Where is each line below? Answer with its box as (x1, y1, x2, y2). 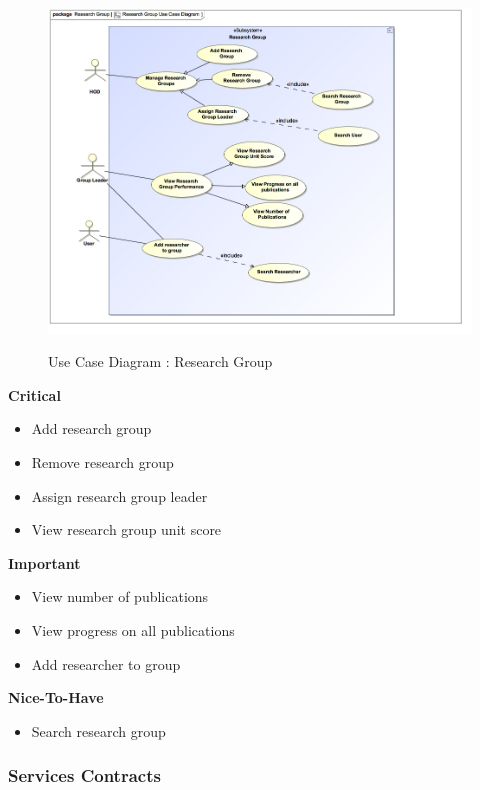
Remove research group (31, 452, 174, 473)
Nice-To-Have (8, 687, 104, 708)
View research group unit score (31, 519, 222, 540)
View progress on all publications (31, 620, 235, 641)
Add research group (31, 418, 152, 439)
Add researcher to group (31, 653, 181, 674)
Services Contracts (8, 763, 161, 788)
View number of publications (31, 586, 209, 607)
